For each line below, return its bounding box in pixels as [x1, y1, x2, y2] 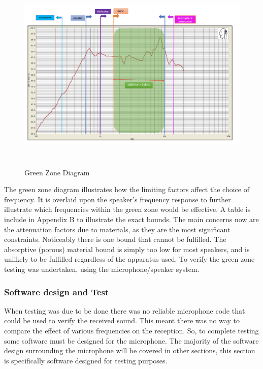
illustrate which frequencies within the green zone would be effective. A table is [4, 204, 251, 214]
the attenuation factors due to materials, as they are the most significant [4, 224, 231, 234]
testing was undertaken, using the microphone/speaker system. [4, 263, 200, 274]
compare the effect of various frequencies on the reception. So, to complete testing [4, 325, 259, 335]
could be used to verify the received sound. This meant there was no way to [4, 315, 240, 326]
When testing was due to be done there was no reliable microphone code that [4, 305, 245, 316]
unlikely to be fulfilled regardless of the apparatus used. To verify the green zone [4, 254, 255, 264]
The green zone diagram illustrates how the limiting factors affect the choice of [4, 184, 249, 195]
